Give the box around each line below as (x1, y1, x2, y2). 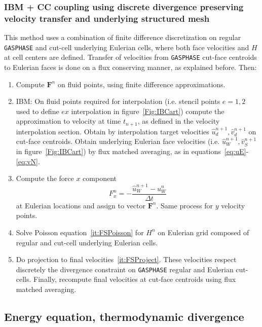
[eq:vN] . (16, 156, 40, 166)
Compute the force (16, 173, 74, 184)
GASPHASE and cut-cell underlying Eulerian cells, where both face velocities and (4, 42, 249, 52)
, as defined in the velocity (137, 116, 220, 126)
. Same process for (156, 200, 213, 210)
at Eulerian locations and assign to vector (16, 200, 146, 210)
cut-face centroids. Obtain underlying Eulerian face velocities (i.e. (16, 136, 220, 147)
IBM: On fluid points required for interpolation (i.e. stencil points (16, 96, 220, 106)
